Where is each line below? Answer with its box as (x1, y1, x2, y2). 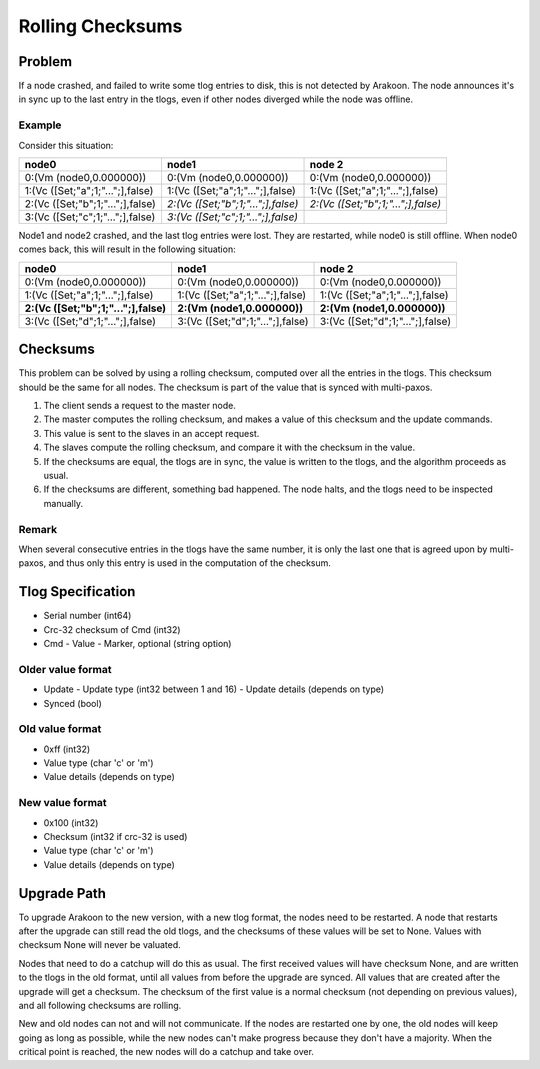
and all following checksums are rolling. (18, 1000, 182, 1012)
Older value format (18, 662, 112, 676)
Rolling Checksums (18, 15, 183, 37)
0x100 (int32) (43, 816, 99, 829)
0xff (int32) (43, 743, 91, 755)
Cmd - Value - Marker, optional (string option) (43, 638, 232, 650)
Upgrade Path (18, 885, 107, 902)
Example (18, 118, 62, 132)
